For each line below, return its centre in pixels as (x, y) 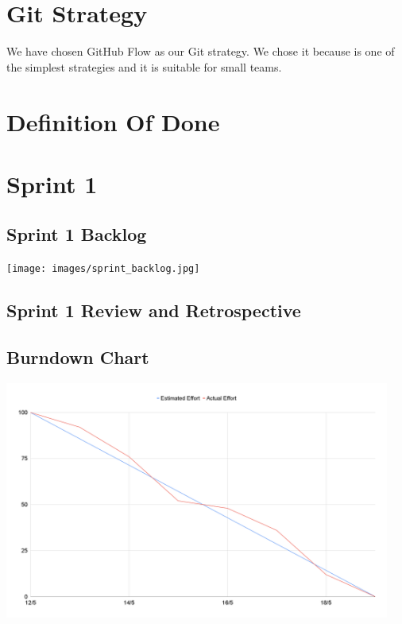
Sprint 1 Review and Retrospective (154, 310)
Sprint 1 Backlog (77, 234)
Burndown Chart (78, 357)
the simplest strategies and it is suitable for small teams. (144, 66)
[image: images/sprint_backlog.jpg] (103, 269)
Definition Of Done (113, 121)
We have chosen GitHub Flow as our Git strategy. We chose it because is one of (201, 51)
